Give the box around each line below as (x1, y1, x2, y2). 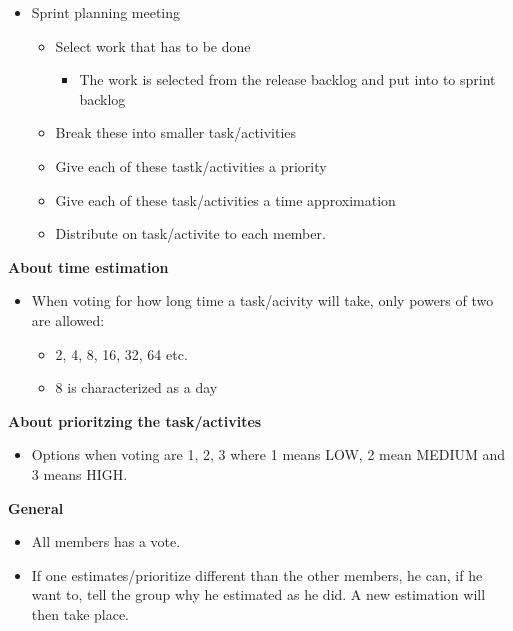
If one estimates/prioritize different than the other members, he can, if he (31, 564, 483, 585)
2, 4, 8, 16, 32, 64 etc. (55, 343, 188, 364)
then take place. (31, 603, 130, 624)
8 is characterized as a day (55, 377, 218, 398)
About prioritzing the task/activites (8, 410, 262, 431)
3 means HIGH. (31, 463, 128, 484)
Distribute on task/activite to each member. (55, 223, 326, 244)
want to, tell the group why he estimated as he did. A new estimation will (31, 584, 486, 605)
